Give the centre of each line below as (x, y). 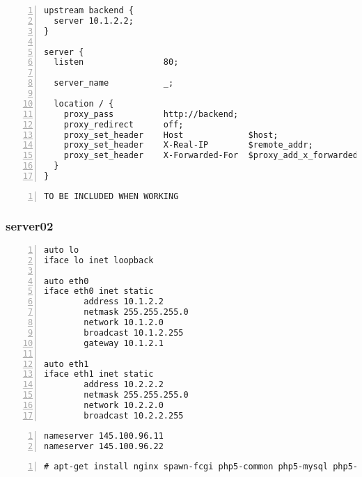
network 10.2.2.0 (124, 406)
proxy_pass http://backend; (151, 114)
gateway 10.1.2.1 (124, 343)
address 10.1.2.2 (124, 302)
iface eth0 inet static (99, 291)
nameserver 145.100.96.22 (104, 446)
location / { (84, 103)
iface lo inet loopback (99, 260)
